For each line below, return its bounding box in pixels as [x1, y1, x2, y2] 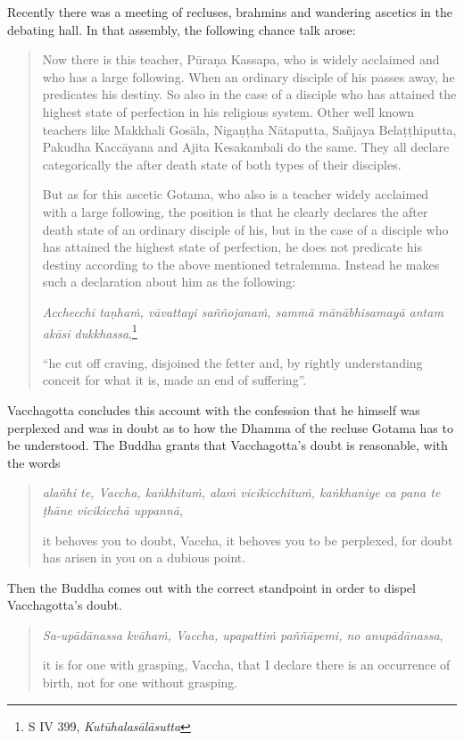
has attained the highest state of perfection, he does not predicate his [42, 237, 422, 256]
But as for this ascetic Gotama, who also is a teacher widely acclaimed [42, 185, 429, 204]
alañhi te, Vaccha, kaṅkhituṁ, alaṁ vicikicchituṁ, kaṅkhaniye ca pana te [42, 483, 441, 502]
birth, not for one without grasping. [42, 673, 238, 692]
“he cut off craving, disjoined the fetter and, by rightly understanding [42, 353, 423, 371]
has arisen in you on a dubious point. [42, 548, 246, 567]
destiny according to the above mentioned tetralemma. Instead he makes [42, 254, 440, 273]
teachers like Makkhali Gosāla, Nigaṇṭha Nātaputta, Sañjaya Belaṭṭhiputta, [42, 120, 457, 138]
